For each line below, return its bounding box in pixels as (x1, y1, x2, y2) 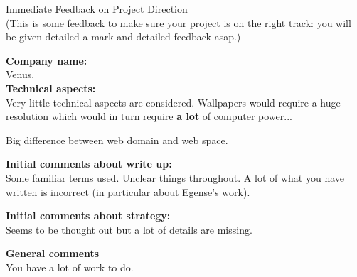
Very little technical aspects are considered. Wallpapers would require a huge (6, 94, 341, 109)
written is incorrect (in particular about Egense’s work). (6, 184, 250, 199)
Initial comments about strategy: (6, 208, 171, 223)
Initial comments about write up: (6, 156, 172, 171)
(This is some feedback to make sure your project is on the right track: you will (6, 15, 351, 30)
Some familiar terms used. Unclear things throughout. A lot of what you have (6, 170, 345, 185)
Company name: (6, 53, 87, 67)
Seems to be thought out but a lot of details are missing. (6, 222, 252, 237)
